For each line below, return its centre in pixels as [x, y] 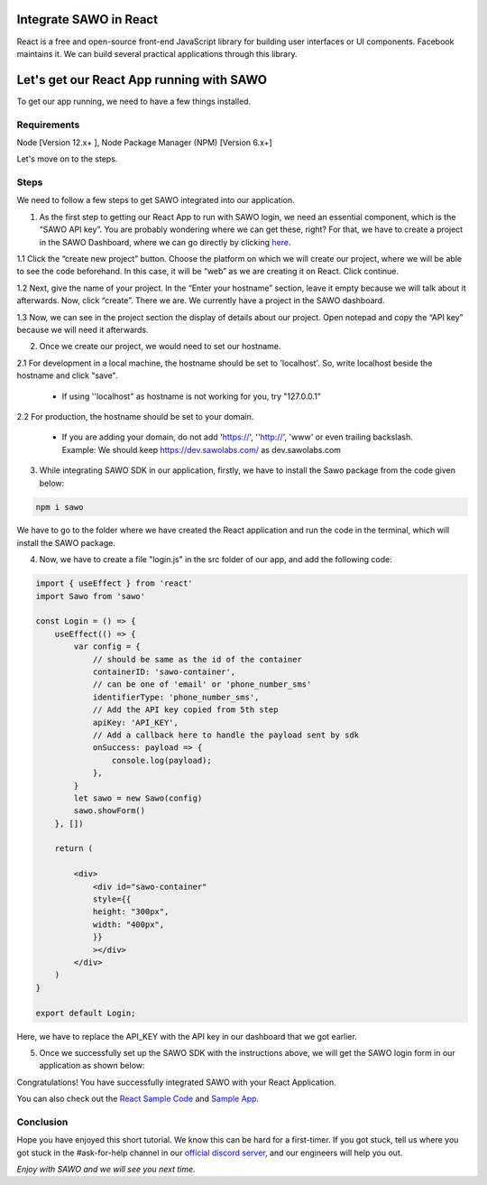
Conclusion [42, 1122]
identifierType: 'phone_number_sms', [176, 697]
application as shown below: [92, 1066]
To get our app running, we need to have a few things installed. [134, 101]
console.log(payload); [161, 760]
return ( [74, 849]
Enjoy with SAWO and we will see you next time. [106, 1169]
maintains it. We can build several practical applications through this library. [157, 53]
